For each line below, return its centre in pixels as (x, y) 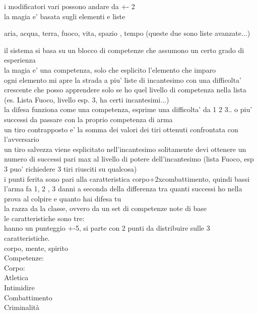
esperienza (20, 60)
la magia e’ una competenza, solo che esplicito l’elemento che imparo (110, 69)
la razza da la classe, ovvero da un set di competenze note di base (106, 208)
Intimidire (19, 287)
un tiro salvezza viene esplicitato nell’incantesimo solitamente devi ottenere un (125, 149)
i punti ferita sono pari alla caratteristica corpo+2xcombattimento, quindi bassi (127, 178)
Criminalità (22, 307)
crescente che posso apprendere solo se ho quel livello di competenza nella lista (125, 90)
